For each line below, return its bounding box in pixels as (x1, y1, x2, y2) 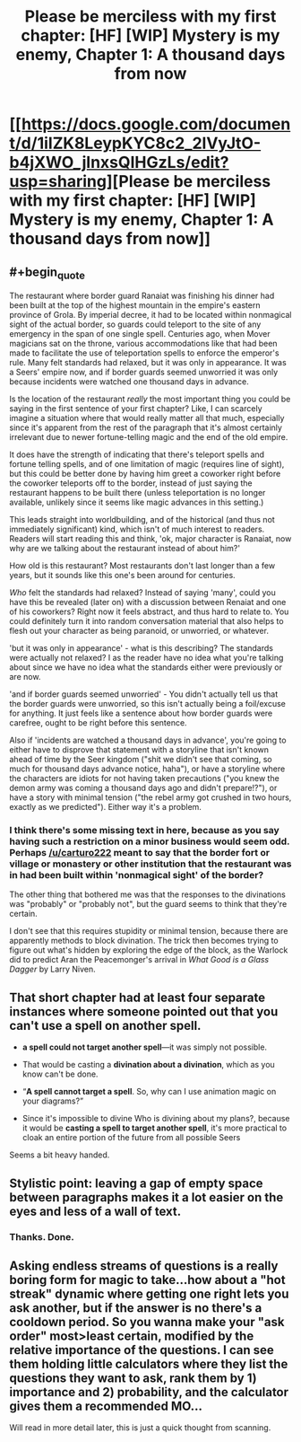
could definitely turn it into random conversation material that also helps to (9, 616, 284, 627)
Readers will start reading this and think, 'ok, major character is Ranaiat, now (9, 533, 292, 544)
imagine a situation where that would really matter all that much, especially (9, 413, 285, 424)
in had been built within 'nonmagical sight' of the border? (9, 869, 264, 882)
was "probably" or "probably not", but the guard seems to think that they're (9, 899, 288, 910)
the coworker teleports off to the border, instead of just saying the (9, 478, 253, 488)
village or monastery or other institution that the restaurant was (9, 857, 293, 870)
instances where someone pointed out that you (9, 1004, 279, 1019)
